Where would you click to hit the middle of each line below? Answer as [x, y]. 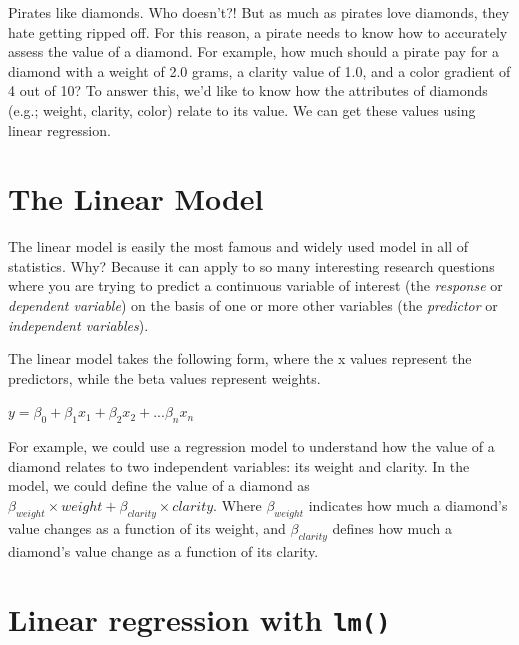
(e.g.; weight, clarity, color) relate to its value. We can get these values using [242, 109]
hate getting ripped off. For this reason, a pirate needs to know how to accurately [258, 31]
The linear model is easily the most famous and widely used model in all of [238, 246]
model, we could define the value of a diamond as [159, 485]
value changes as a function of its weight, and [147, 527]
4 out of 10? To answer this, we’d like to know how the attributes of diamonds [248, 90]
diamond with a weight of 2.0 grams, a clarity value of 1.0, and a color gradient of [259, 70]
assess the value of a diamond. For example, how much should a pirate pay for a [254, 51]
